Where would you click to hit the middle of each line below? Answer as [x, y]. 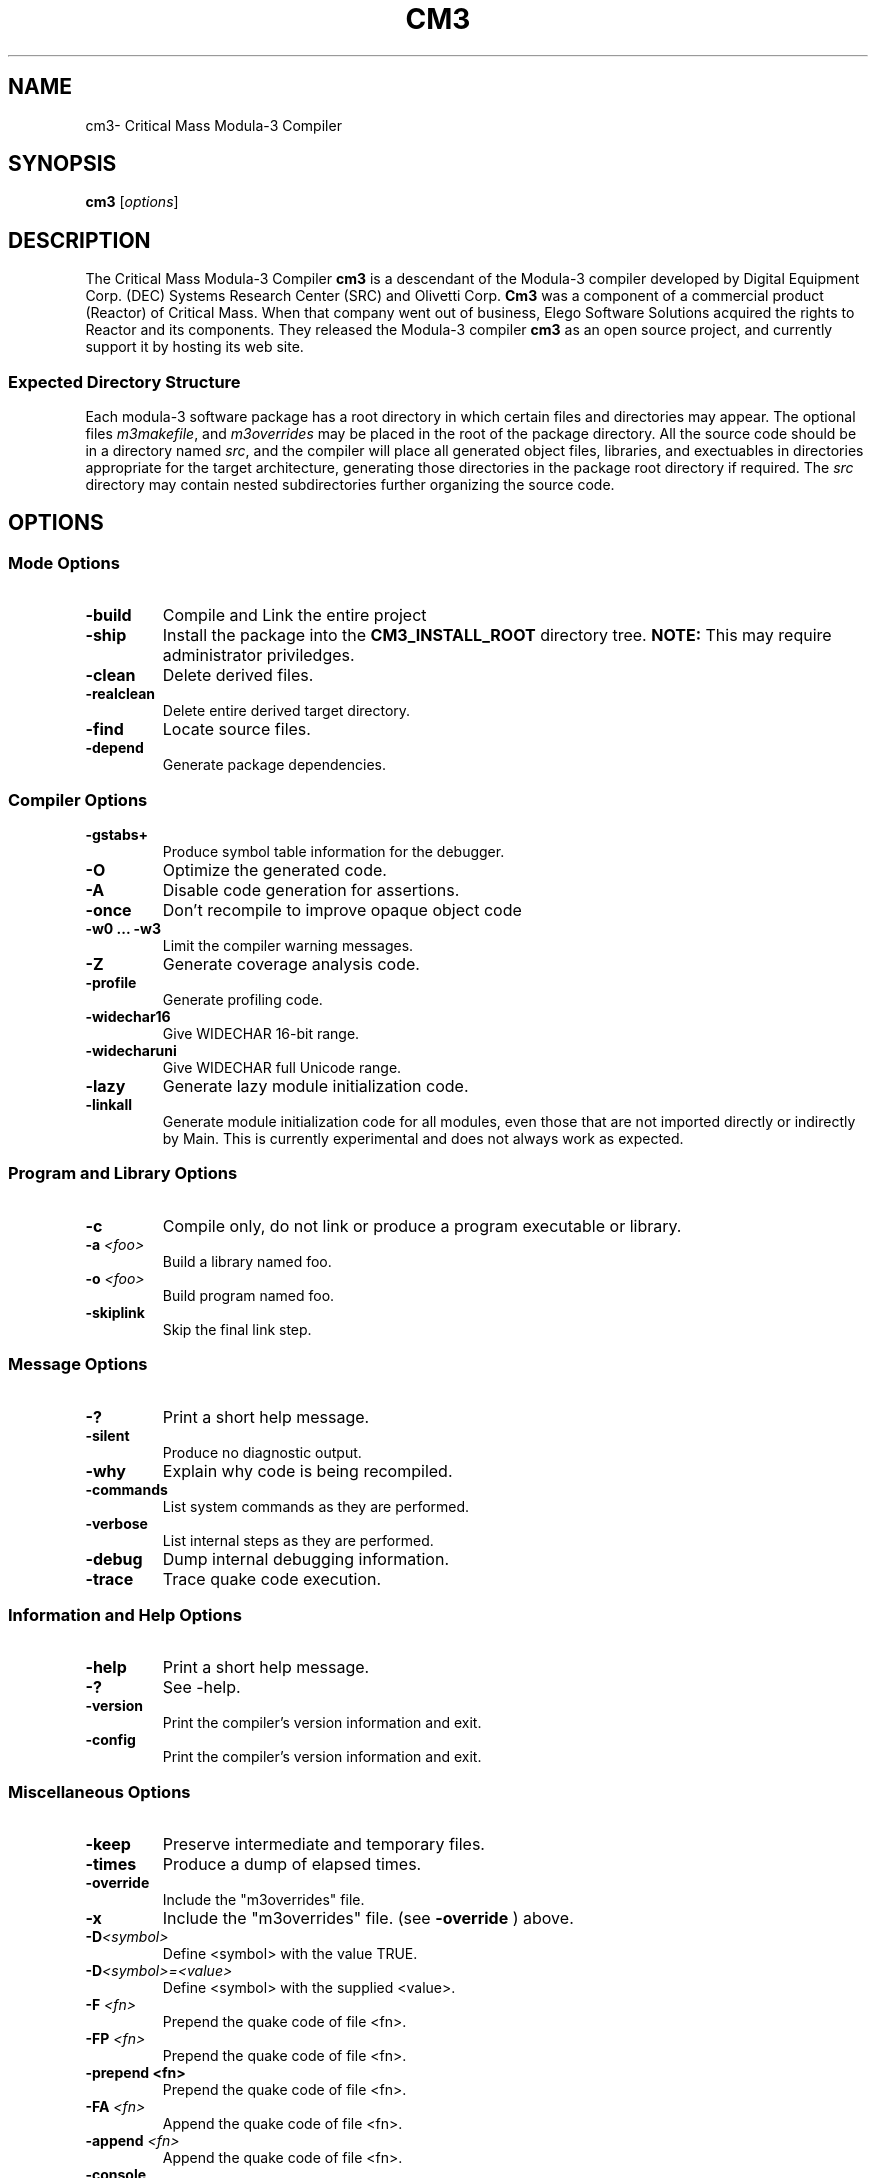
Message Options [78, 1364]
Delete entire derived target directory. [286, 711]
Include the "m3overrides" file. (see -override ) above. [368, 1918]
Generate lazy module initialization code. [315, 1086]
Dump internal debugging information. [305, 1558]
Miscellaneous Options [99, 1791]
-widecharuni [131, 1050]
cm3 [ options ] [132, 202]
